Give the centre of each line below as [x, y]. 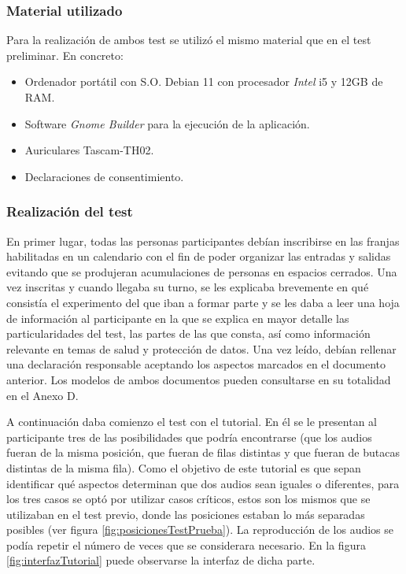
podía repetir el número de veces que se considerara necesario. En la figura [186, 544]
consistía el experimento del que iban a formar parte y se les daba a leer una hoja [203, 302]
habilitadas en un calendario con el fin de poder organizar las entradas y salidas [199, 256]
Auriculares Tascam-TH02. [89, 150]
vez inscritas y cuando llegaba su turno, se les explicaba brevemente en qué [188, 287]
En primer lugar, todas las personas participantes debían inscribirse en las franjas [203, 241]
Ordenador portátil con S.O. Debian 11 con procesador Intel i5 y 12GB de [204, 81]
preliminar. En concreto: [65, 55]
